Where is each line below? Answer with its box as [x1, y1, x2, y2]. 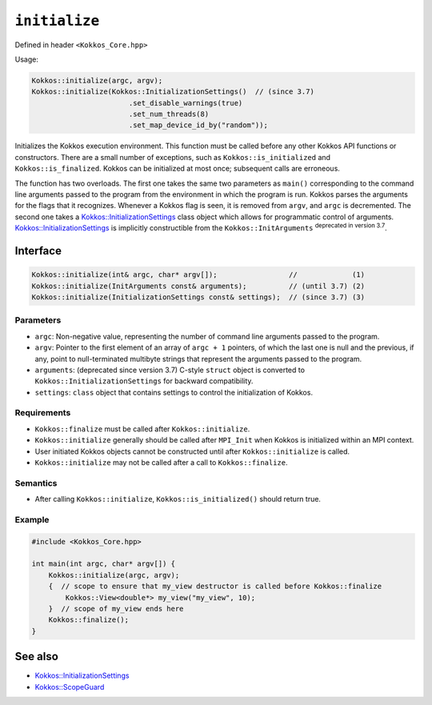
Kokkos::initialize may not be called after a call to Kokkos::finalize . [34, 457, 288, 467]
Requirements [14, 407, 71, 419]
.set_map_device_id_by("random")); [128, 121, 268, 130]
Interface [14, 244, 62, 258]
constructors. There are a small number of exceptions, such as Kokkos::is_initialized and [14, 152, 331, 162]
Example [14, 514, 50, 525]
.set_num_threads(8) [128, 110, 210, 119]
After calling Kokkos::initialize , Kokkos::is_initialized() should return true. [34, 495, 322, 504]
